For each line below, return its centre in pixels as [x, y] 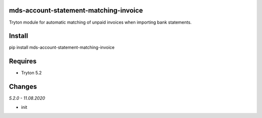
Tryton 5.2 [32, 73]
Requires [23, 61]
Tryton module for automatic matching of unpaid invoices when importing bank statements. [100, 22]
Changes [23, 87]
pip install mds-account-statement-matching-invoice [62, 47]
